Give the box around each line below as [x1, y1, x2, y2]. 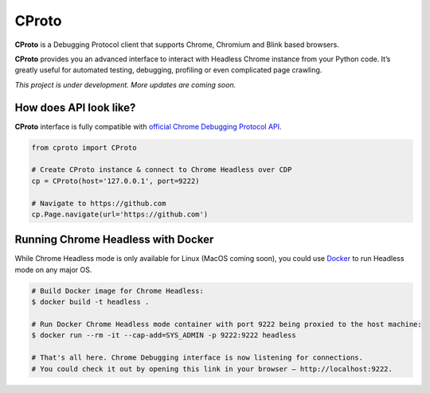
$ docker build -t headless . [31, 298, 150, 306]
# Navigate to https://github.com [31, 199, 166, 208]
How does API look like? [14, 100, 136, 115]
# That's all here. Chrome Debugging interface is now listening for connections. [31, 353, 364, 362]
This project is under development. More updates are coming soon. [14, 80, 236, 89]
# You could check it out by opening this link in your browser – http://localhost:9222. [31, 364, 393, 373]
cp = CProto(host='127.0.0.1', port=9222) [31, 176, 200, 185]
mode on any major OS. [14, 265, 92, 274]
